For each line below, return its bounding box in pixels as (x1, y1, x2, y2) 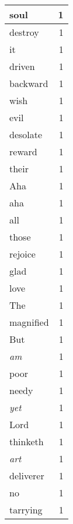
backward (9, 76, 48, 90)
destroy (9, 25, 39, 39)
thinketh (9, 435, 44, 448)
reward (9, 145, 37, 158)
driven (9, 59, 35, 73)
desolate (9, 128, 43, 141)
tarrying (9, 503, 43, 516)
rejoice (9, 247, 36, 261)
